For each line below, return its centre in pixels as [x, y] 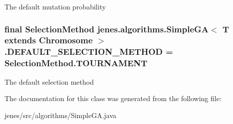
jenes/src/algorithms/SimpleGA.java [61, 115]
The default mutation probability [55, 6]
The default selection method [49, 81]
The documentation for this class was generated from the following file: [113, 98]
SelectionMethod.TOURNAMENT [76, 63]
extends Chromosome [49, 40]
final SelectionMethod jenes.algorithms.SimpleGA [107, 29]
